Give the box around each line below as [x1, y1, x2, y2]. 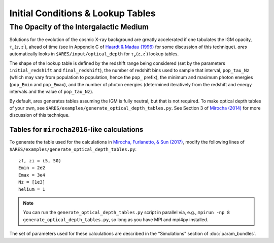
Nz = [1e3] [18, 179, 46, 185]
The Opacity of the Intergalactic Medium [9, 22, 149, 31]
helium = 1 [18, 186, 46, 192]
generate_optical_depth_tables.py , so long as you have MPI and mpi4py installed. [23, 216, 209, 223]
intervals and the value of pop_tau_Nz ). [9, 89, 94, 95]
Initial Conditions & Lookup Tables [9, 8, 156, 19]
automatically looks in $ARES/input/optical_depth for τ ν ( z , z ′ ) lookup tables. [9, 50, 179, 58]
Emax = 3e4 [18, 172, 46, 178]
